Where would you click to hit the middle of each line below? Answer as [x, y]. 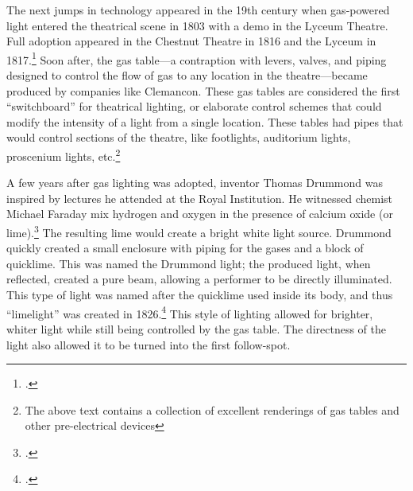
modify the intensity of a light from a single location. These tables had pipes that [205, 121]
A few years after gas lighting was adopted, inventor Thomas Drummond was [195, 183]
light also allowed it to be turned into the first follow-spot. [149, 344]
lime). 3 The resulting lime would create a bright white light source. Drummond [199, 231]
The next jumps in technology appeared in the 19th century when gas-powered [198, 10]
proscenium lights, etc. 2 [64, 155]
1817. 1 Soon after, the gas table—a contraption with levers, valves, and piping [197, 58]
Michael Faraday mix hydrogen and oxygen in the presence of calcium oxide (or [200, 214]
